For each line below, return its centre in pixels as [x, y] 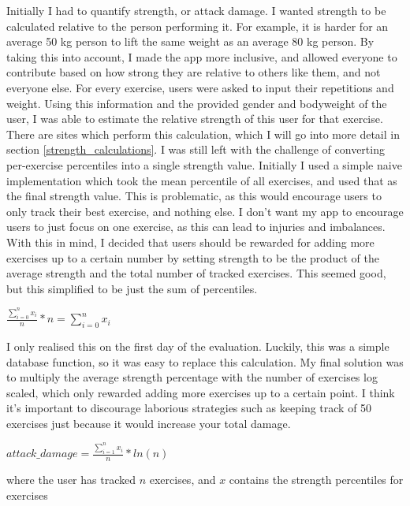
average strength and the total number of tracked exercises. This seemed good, [196, 273]
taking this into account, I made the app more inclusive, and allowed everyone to [202, 56]
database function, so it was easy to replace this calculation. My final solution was [205, 361]
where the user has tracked [71, 480]
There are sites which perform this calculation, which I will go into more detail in [203, 134]
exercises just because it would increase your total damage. [149, 423]
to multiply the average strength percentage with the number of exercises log [192, 377]
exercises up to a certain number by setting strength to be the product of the [193, 257]
